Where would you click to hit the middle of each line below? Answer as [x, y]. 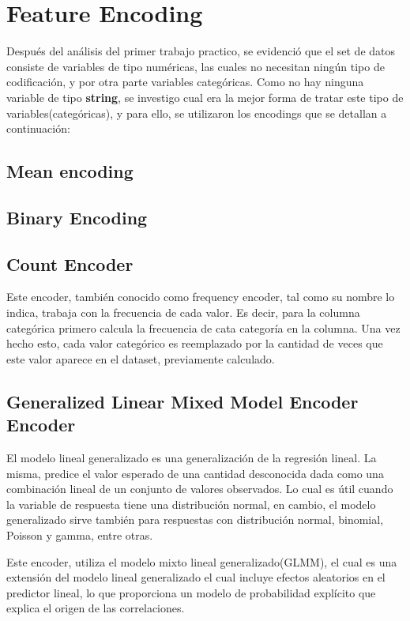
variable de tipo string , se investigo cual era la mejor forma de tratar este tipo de [205, 97]
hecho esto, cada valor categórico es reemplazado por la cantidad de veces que [195, 343]
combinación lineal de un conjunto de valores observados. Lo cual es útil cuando [200, 489]
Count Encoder [70, 263]
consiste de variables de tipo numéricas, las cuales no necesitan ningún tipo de [196, 66]
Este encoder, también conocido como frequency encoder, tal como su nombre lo [201, 297]
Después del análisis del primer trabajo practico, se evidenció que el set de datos [201, 51]
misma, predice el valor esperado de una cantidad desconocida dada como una [195, 473]
